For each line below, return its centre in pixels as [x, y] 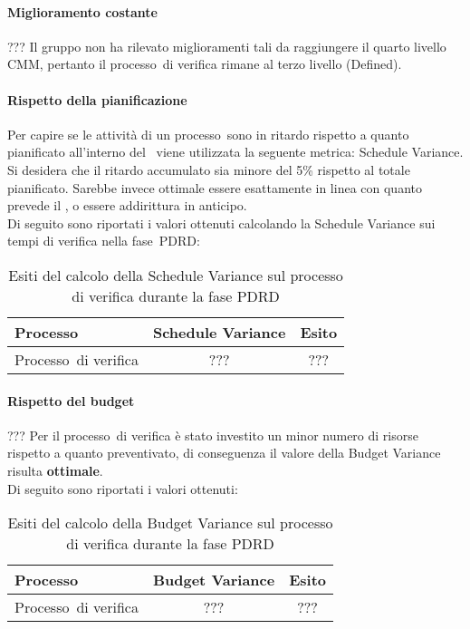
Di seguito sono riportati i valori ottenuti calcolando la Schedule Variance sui [221, 223]
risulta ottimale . [55, 470]
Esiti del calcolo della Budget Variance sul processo [170, 523]
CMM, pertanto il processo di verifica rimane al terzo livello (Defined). [205, 64]
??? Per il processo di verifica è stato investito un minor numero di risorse [213, 435]
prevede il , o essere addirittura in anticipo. [127, 205]
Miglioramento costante [82, 11]
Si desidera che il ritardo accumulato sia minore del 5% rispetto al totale [209, 169]
